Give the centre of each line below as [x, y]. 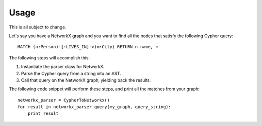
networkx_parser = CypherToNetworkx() [64, 100]
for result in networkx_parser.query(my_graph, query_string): [94, 107]
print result [43, 114]
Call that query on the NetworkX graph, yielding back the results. [86, 80]
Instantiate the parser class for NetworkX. [63, 67]
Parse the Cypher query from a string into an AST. [71, 73]
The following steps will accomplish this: [49, 57]
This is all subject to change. [38, 27]
